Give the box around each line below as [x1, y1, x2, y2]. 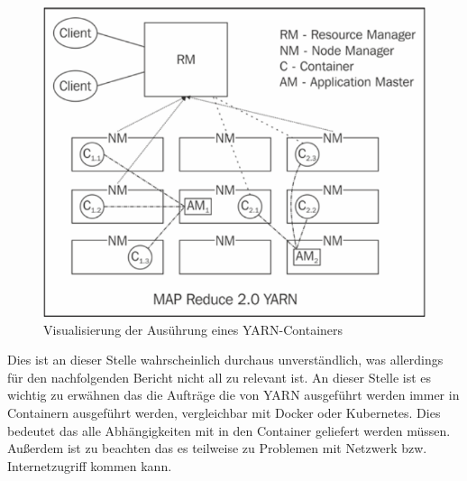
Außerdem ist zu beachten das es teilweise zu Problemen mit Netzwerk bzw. [7, 439, 427, 458]
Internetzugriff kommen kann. [7, 456, 172, 475]
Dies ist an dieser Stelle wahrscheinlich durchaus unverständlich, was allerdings [7, 350, 444, 369]
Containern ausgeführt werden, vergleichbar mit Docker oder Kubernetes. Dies [7, 402, 441, 421]
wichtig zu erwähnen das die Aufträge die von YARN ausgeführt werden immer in [7, 385, 460, 404]
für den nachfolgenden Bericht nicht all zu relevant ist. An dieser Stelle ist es [7, 367, 432, 386]
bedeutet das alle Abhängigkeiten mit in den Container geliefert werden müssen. [7, 421, 451, 439]
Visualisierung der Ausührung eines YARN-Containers [43, 319, 343, 338]
